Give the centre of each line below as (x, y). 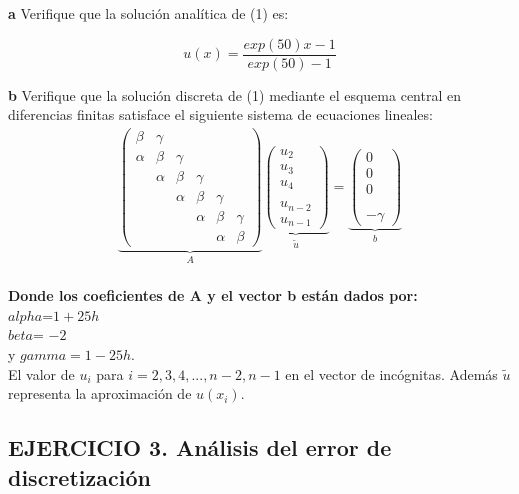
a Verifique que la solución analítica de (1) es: (148, 13)
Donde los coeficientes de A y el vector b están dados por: (213, 295)
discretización (79, 476)
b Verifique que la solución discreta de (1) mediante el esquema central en (234, 94)
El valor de (41, 373)
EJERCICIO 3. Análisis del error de (200, 447)
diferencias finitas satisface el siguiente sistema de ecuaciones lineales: (220, 114)
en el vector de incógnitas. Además (391, 373)
